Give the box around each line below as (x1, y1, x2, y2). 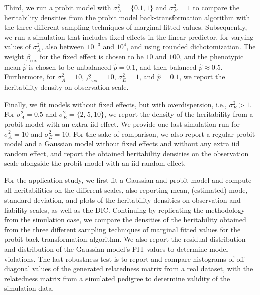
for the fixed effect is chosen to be (40, 51, 144, 61)
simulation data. (4, 283, 54, 293)
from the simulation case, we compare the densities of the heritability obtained (4, 214, 246, 225)
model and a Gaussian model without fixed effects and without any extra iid (4, 138, 240, 149)
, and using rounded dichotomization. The (126, 41, 256, 52)
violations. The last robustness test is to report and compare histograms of (4, 253, 234, 264)
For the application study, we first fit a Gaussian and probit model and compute (4, 174, 252, 185)
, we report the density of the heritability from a (104, 109, 253, 119)
